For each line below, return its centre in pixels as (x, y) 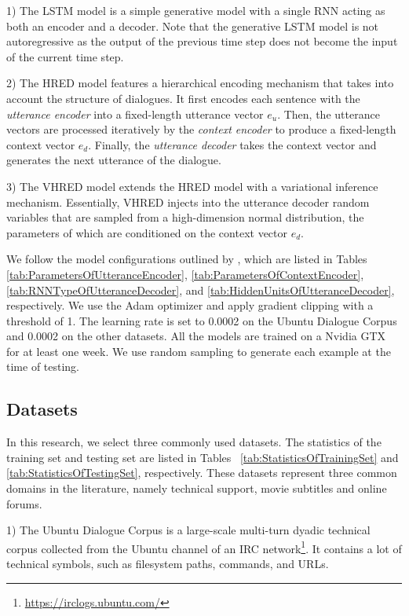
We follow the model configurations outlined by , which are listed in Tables (187, 259)
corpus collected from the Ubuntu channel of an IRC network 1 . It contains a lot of (204, 547)
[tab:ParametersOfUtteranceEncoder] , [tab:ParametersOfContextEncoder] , (185, 274)
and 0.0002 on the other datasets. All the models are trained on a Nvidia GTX (196, 336)
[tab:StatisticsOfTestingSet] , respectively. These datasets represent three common (202, 473)
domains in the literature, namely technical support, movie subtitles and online (197, 488)
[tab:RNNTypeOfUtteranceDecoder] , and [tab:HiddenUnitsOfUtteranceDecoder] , (201, 290)
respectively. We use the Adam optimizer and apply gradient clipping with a (190, 305)
